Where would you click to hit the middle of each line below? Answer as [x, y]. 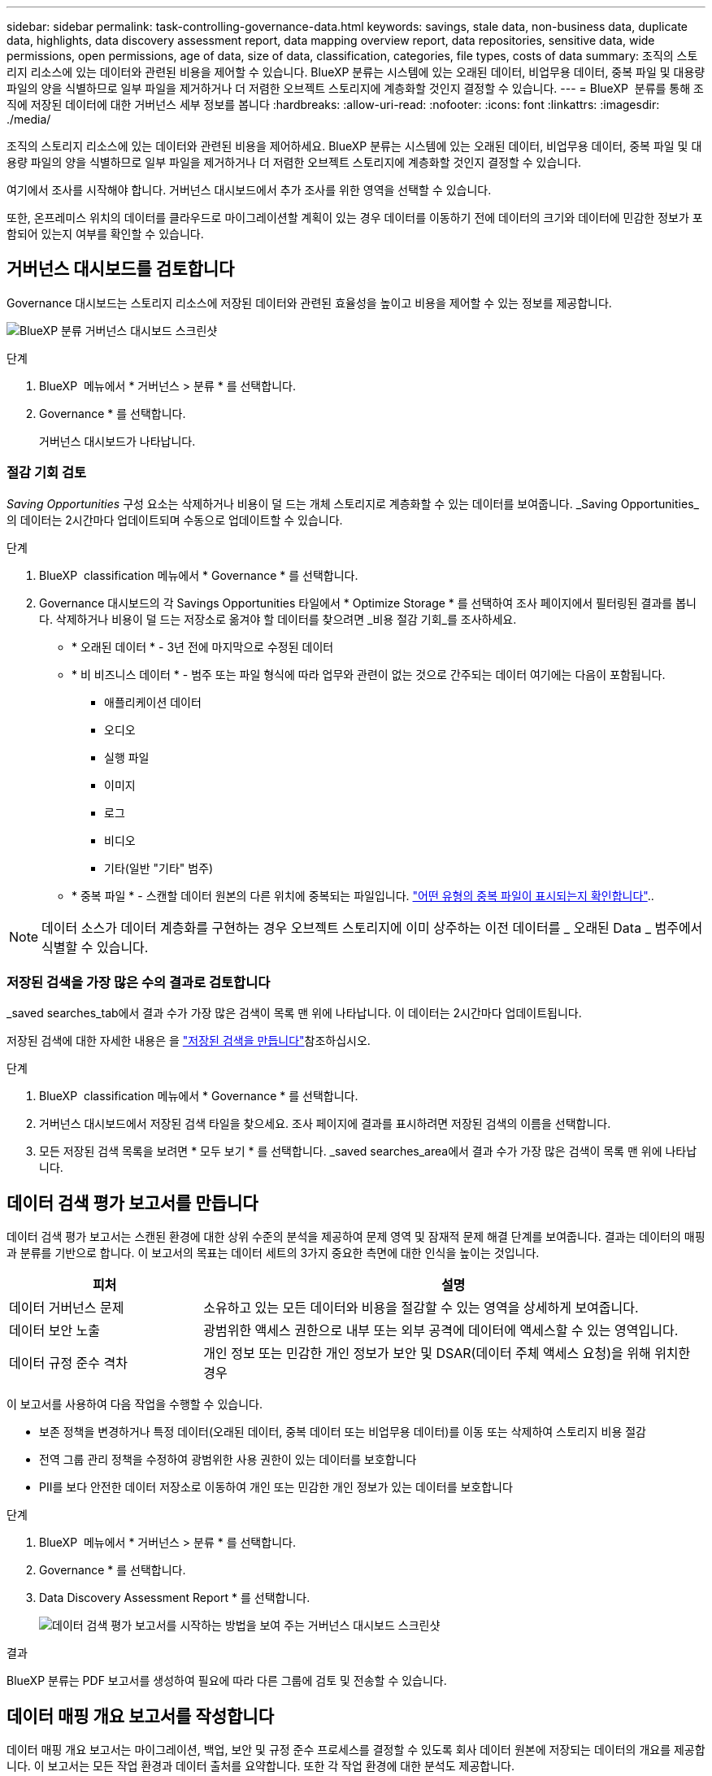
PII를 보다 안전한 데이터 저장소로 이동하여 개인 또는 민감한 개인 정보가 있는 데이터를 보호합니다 [276, 1487]
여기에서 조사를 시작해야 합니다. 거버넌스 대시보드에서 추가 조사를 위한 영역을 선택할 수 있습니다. [249, 190]
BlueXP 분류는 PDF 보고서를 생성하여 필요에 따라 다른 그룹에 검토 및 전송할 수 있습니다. [227, 1681]
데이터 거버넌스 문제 [67, 1308]
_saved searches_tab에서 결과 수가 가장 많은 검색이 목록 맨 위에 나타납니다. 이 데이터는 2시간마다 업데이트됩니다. [294, 1013]
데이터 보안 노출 [55, 1331]
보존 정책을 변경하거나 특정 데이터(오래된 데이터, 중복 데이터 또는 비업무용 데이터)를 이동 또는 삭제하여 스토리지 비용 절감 [343, 1432]
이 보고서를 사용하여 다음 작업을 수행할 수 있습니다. [135, 1404]
